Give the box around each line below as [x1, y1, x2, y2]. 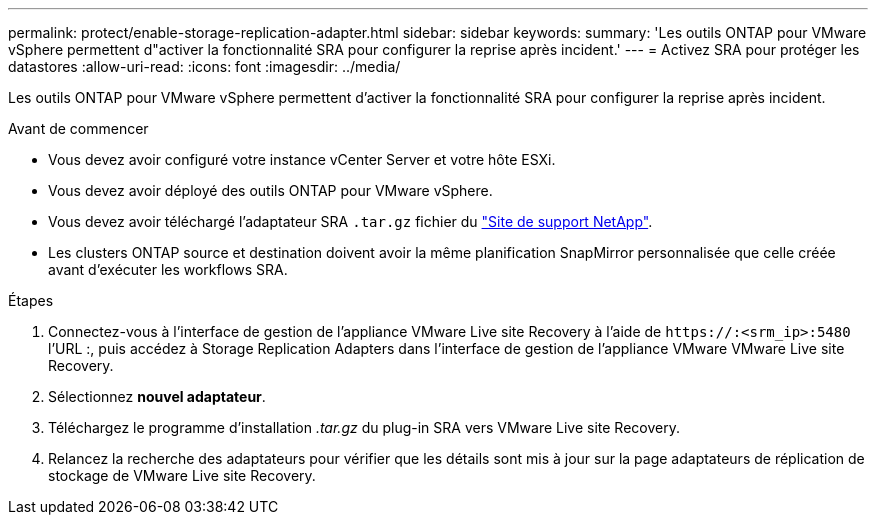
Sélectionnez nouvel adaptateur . [48, 388, 266, 405]
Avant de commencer [8, 120, 149, 137]
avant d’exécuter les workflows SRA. [48, 261, 288, 278]
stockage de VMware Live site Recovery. [48, 467, 316, 484]
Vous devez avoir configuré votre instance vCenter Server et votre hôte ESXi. [48, 151, 556, 168]
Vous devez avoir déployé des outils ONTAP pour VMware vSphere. [48, 182, 493, 199]
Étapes [8, 292, 54, 309]
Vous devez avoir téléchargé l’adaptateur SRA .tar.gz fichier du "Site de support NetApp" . [48, 213, 653, 230]
